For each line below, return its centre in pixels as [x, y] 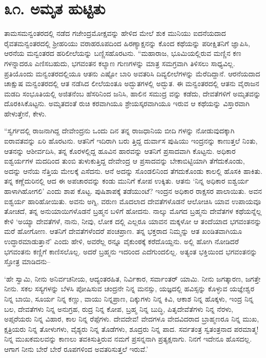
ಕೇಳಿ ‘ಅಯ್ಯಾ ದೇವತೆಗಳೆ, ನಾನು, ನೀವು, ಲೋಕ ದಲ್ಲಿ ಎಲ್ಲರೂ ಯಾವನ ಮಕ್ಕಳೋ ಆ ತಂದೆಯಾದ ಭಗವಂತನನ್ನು [133, 221]
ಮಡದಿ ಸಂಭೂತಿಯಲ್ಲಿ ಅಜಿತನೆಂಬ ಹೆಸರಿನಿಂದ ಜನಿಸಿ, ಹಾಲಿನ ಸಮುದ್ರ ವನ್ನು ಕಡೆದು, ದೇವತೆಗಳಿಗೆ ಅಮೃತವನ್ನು [132, 93]
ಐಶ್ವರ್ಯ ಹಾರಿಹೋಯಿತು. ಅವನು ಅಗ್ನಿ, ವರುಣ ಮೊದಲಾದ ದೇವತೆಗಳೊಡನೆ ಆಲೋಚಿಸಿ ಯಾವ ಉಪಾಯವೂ [133, 201]
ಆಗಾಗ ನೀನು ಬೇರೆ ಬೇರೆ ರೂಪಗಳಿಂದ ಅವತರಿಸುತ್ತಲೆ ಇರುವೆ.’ [76, 349]
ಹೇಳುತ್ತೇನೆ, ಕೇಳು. [25, 113]
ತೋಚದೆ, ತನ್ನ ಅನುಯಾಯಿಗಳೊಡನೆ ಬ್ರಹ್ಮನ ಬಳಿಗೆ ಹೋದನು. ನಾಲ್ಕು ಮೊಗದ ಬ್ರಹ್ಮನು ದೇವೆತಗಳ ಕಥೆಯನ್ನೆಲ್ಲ [133, 211]
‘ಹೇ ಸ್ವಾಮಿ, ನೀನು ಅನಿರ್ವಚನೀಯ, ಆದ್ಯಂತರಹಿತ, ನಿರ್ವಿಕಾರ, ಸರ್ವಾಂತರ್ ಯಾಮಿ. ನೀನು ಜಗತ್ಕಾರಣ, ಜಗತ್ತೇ [132, 278]
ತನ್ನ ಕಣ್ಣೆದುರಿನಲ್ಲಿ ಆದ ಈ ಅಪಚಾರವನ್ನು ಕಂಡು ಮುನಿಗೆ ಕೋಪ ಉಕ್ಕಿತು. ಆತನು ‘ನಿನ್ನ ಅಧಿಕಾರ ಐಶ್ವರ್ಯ [127, 181]
